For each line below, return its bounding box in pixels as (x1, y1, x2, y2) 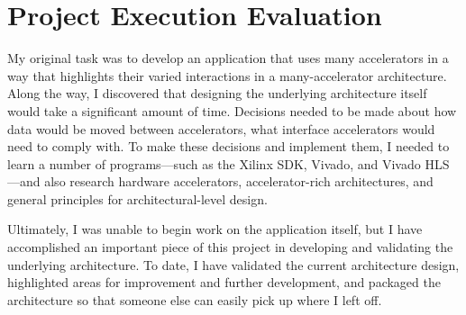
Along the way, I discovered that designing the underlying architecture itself (7, 84, 427, 103)
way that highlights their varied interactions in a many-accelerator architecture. (7, 66, 447, 85)
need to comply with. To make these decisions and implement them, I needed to (7, 137, 450, 156)
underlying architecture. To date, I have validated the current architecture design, (7, 255, 460, 274)
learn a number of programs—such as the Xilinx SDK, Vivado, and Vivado (7, 154, 421, 173)
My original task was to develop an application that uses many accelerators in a (7, 49, 449, 67)
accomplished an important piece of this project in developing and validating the (7, 238, 453, 256)
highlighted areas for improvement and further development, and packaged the (7, 273, 441, 292)
